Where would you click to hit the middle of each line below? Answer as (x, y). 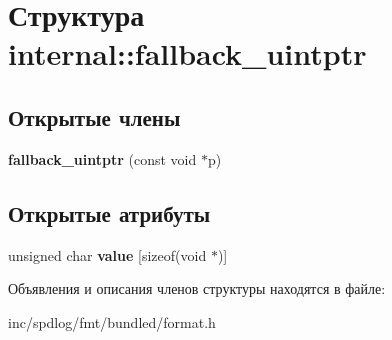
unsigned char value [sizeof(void (107, 254)
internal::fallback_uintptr (187, 53)
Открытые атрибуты (109, 212)
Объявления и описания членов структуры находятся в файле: (197, 288)
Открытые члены (94, 116)
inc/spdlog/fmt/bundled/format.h (112, 321)
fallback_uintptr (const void (102, 158)
